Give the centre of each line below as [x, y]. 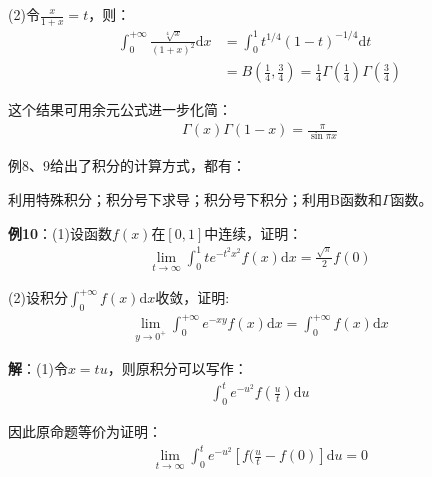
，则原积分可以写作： [177, 368]
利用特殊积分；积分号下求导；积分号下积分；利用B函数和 [195, 199]
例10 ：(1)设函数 [60, 232]
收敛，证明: [192, 297]
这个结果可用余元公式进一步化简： [120, 109]
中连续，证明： [253, 232]
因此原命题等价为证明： [85, 431]
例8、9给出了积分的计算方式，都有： [127, 165]
